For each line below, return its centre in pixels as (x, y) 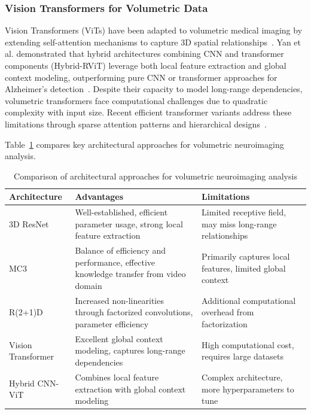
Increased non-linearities (119, 300)
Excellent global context (119, 338)
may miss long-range (239, 223)
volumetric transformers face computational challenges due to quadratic (136, 100)
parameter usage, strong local (129, 223)
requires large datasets (243, 356)
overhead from (228, 312)
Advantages (99, 197)
